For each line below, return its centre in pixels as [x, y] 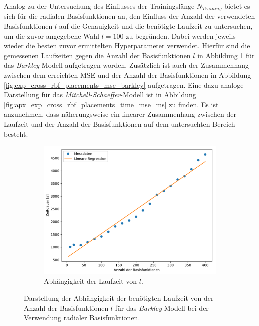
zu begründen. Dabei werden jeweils [181, 36]
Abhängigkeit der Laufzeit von [91, 281]
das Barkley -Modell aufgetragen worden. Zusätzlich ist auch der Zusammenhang [126, 65]
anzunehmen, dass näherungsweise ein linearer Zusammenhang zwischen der [120, 114]
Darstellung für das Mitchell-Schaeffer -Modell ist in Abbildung [100, 95]
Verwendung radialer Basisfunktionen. [82, 318]
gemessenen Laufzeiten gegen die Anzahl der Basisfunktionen [97, 55]
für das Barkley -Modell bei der [162, 308]
